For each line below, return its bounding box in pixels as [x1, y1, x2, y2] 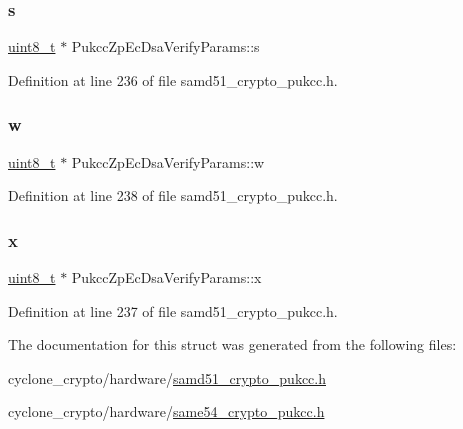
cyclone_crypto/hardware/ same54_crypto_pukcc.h [8, 401, 325, 422]
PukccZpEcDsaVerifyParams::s [71, 36, 260, 57]
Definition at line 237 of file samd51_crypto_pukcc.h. [8, 300, 338, 321]
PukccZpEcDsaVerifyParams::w [71, 151, 265, 172]
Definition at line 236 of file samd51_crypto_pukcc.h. [8, 69, 338, 90]
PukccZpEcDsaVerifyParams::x [71, 267, 262, 288]
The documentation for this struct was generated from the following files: [8, 334, 457, 355]
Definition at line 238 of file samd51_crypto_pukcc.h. [8, 185, 338, 206]
